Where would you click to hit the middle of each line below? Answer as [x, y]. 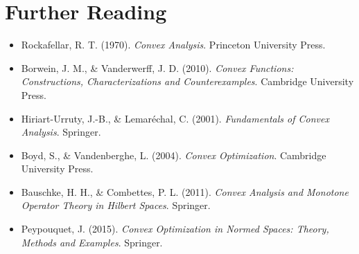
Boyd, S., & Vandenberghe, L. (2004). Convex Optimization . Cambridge [174, 155]
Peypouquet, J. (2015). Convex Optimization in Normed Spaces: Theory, [175, 229]
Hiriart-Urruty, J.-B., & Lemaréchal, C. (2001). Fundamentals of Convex [175, 118]
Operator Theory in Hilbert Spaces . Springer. [116, 205]
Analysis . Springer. [61, 132]
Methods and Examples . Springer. [92, 242]
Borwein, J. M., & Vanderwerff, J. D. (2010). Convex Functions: [157, 67]
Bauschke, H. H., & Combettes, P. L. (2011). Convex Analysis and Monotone [185, 191]
